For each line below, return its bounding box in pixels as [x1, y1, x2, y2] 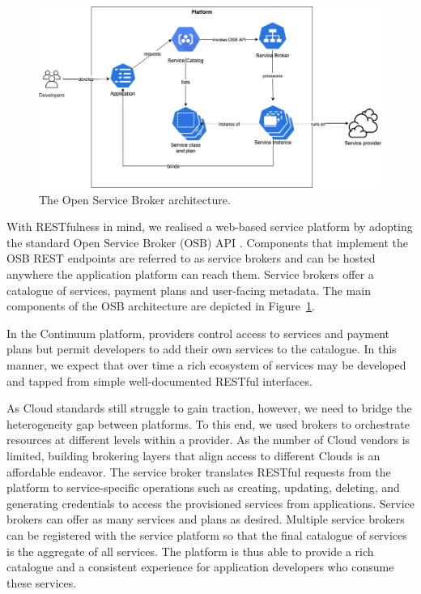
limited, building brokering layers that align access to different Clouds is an [6, 447, 381, 464]
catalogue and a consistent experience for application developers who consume [6, 558, 394, 575]
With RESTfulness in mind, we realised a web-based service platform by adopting [6, 218, 413, 235]
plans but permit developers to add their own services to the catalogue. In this [6, 340, 397, 357]
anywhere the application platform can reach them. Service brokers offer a [6, 266, 374, 283]
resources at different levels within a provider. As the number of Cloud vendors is [6, 431, 410, 448]
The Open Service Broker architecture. [39, 190, 231, 207]
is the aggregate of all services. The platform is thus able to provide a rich [6, 542, 374, 559]
